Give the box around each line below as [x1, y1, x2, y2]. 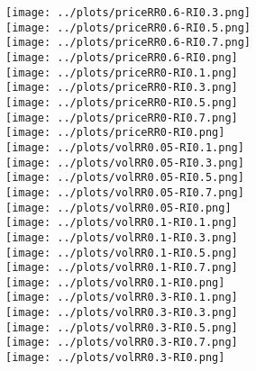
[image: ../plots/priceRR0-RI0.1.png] [5, 66, 238, 79]
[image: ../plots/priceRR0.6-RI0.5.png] [5, 21, 251, 34]
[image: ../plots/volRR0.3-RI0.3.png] [5, 306, 238, 320]
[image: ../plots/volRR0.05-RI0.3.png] [5, 156, 244, 169]
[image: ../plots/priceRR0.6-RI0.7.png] [5, 36, 251, 50]
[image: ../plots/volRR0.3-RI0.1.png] [5, 291, 238, 304]
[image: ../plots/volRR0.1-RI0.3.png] [5, 231, 238, 244]
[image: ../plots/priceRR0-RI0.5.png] [5, 95, 238, 109]
